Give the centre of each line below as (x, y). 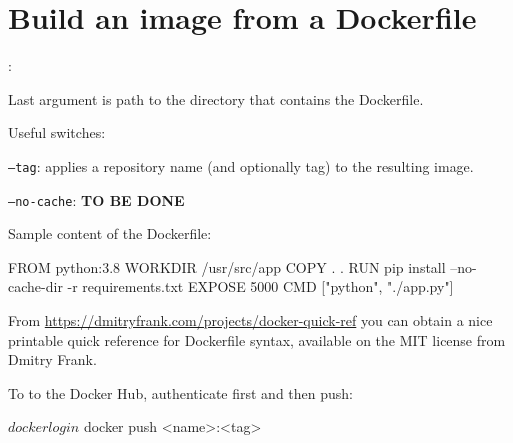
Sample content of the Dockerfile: (110, 233)
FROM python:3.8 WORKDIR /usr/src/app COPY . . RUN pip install (227, 266)
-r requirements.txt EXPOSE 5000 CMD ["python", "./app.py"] (260, 286)
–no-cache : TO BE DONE (96, 199)
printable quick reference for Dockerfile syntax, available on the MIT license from (257, 339)
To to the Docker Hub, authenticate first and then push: (181, 392)
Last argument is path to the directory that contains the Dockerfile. (216, 98)
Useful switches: (57, 132)
